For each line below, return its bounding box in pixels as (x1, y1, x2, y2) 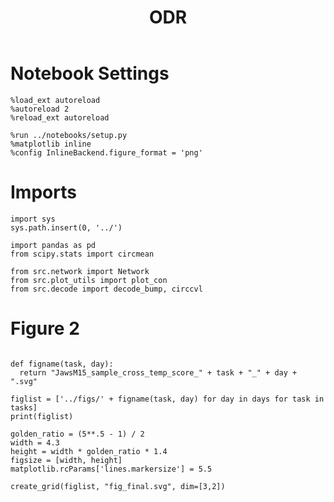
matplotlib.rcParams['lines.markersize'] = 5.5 (10, 464, 213, 474)
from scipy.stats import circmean (10, 249, 155, 259)
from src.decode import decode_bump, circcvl (10, 284, 203, 294)
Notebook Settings (10, 62, 170, 85)
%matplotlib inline (10, 139, 92, 149)
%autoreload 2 (10, 104, 70, 114)
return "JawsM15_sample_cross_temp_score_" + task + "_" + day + (19, 367, 298, 378)
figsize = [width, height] (10, 455, 123, 465)
